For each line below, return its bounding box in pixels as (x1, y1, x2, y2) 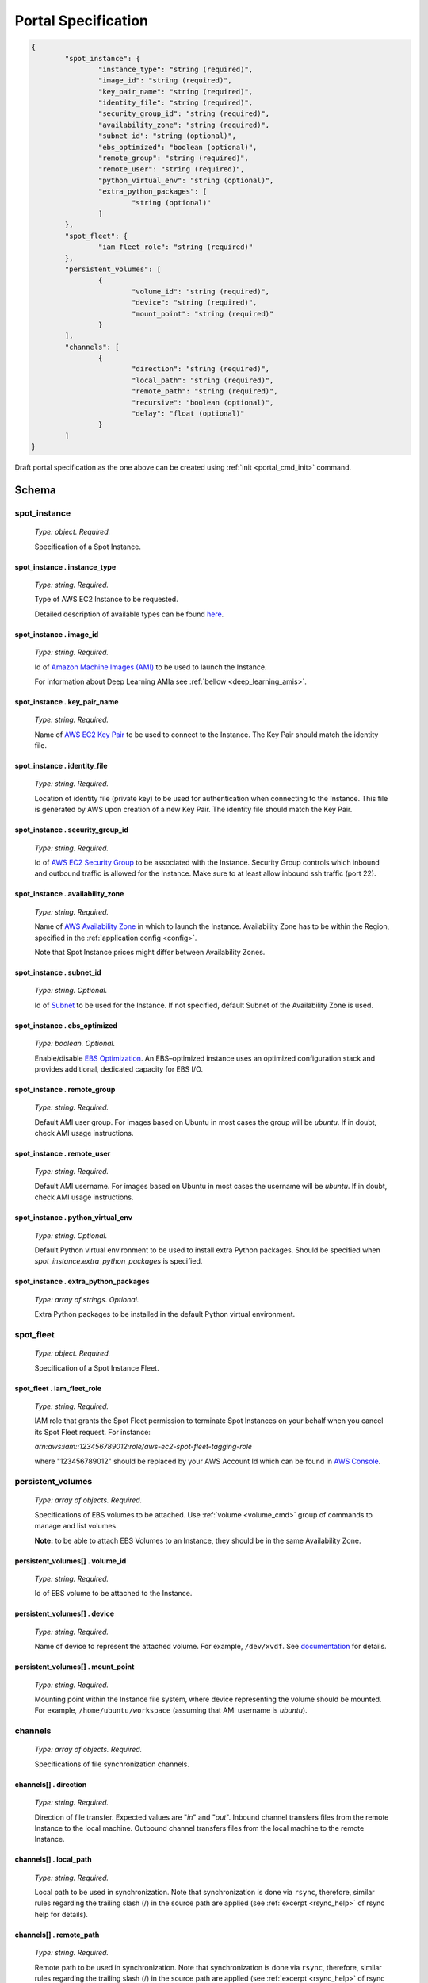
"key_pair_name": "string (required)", (97, 87, 254, 96)
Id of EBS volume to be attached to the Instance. (34, 1589, 193, 1598)
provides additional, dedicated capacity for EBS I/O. (34, 1064, 204, 1074)
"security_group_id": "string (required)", (97, 109, 270, 118)
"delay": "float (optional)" (131, 409, 245, 418)
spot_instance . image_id (14, 629, 99, 639)
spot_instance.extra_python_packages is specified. (34, 1256, 203, 1266)
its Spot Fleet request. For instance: (34, 1427, 151, 1436)
